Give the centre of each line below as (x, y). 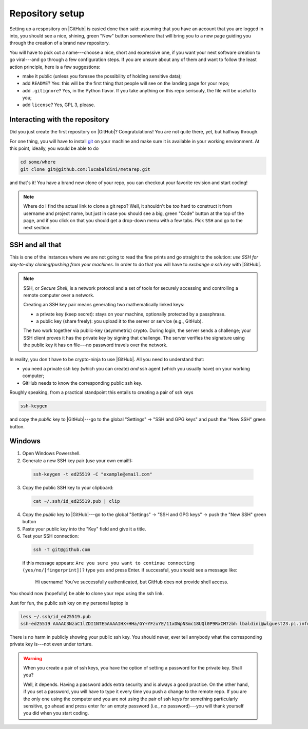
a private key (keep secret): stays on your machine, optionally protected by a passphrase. (131, 314)
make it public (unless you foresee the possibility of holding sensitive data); (102, 76)
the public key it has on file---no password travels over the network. (95, 345)
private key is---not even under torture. (51, 644)
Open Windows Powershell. (51, 454)
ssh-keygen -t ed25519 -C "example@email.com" (93, 474)
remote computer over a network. (59, 295)
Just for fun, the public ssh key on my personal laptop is (69, 603)
